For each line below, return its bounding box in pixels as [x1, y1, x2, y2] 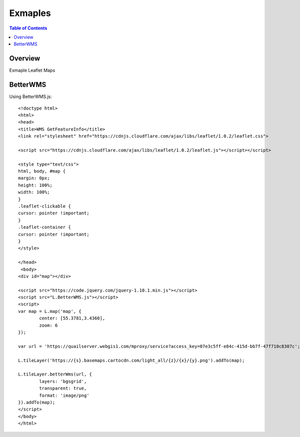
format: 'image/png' [39, 392, 89, 398]
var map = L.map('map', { [18, 308, 82, 314]
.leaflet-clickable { [18, 203, 71, 209]
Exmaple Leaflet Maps [9, 68, 55, 74]
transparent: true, [39, 385, 87, 391]
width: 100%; [18, 189, 50, 195]
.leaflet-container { [18, 224, 71, 230]
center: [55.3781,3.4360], [39, 315, 105, 321]
